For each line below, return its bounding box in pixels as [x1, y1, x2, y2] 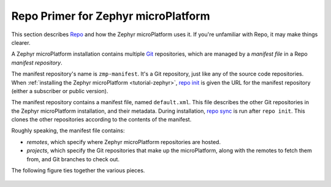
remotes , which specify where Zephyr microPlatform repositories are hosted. [26, 138, 221, 145]
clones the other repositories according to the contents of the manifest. [11, 116, 192, 123]
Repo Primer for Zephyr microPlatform [11, 9, 210, 23]
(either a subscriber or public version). [11, 87, 108, 94]
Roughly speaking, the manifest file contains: [11, 127, 125, 134]
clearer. [11, 39, 31, 46]
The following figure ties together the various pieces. [11, 167, 145, 174]
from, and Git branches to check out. [26, 155, 120, 162]
